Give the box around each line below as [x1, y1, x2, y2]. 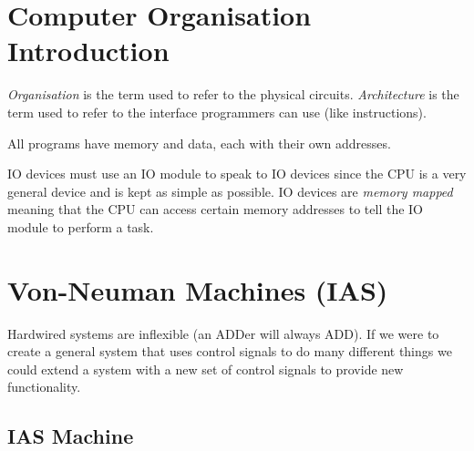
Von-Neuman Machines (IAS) [7, 271, 388, 308]
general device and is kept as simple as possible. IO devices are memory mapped [7, 181, 453, 200]
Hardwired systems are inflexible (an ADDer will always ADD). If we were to [7, 323, 439, 343]
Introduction [7, 32, 170, 69]
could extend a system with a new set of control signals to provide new [7, 359, 404, 378]
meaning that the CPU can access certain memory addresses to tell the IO [7, 200, 424, 219]
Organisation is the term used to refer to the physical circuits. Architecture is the [7, 85, 459, 104]
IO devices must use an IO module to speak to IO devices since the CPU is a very [7, 164, 467, 183]
